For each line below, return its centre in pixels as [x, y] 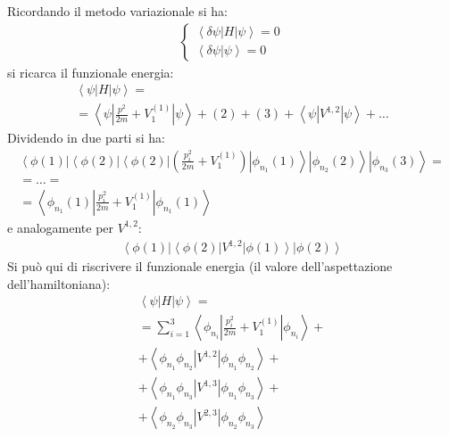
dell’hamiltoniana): [59, 283]
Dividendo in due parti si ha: [86, 138]
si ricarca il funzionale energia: [91, 72]
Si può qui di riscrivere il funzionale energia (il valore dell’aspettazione [200, 266]
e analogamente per [61, 227]
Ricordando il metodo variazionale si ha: [117, 11]
